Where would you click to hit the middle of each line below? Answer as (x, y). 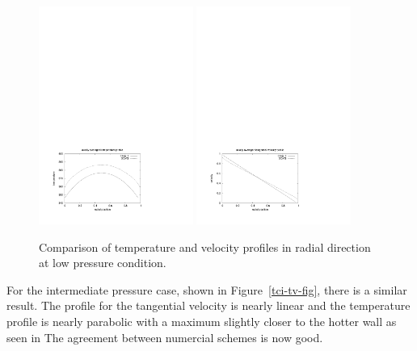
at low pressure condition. (103, 263)
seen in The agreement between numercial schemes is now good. (165, 337)
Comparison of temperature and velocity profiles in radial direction (205, 247)
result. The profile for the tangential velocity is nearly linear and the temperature (208, 305)
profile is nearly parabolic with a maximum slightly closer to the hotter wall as (202, 321)
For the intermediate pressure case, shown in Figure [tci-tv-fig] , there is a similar (207, 289)
